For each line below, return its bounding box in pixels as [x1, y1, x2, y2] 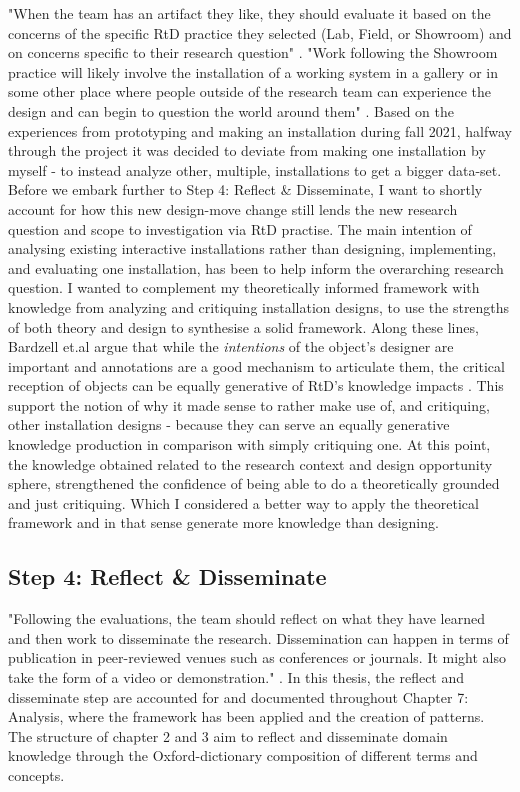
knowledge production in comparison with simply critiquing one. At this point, [8, 434, 491, 455]
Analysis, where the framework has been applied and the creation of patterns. [8, 706, 485, 727]
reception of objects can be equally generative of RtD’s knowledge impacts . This [8, 375, 504, 396]
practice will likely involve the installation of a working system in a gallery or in [8, 61, 498, 82]
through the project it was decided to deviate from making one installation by [8, 140, 486, 161]
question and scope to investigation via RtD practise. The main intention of [8, 218, 472, 239]
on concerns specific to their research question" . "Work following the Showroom [8, 42, 498, 63]
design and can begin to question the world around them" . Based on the [8, 100, 454, 121]
